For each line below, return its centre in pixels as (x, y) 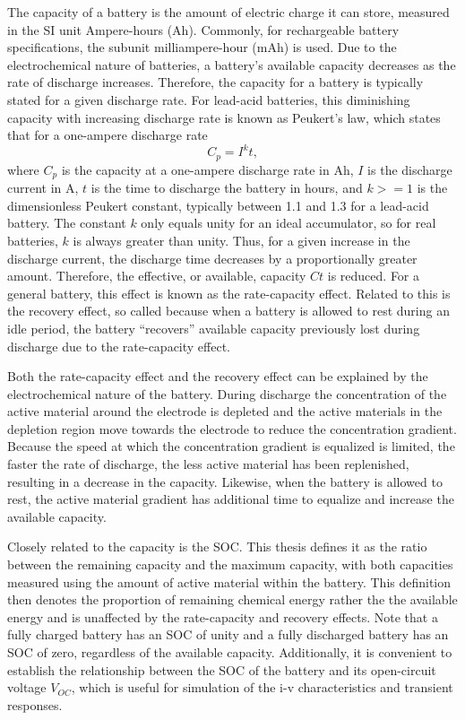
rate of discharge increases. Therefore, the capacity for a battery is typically (215, 82)
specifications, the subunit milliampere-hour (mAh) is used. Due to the (202, 47)
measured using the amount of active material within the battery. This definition (229, 581)
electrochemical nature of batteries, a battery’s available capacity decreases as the (232, 64)
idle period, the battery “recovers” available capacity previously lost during (214, 328)
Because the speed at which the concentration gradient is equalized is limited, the (231, 446)
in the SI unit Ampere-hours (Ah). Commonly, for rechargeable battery (203, 29)
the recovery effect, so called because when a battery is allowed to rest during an (228, 311)
